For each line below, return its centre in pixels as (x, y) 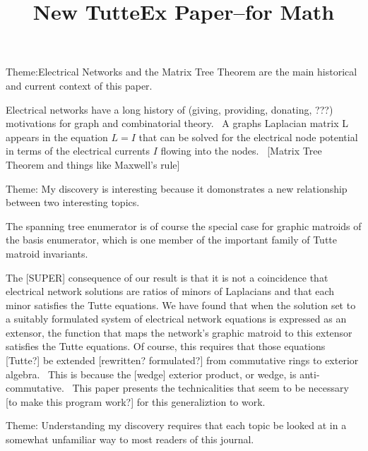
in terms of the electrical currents (78, 151)
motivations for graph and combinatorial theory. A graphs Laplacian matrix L (177, 123)
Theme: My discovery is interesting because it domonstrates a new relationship (177, 188)
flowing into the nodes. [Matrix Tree (241, 151)
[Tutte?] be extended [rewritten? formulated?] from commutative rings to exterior (182, 360)
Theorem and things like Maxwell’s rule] (93, 164)
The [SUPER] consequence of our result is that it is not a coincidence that (167, 277)
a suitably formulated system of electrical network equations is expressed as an (176, 319)
